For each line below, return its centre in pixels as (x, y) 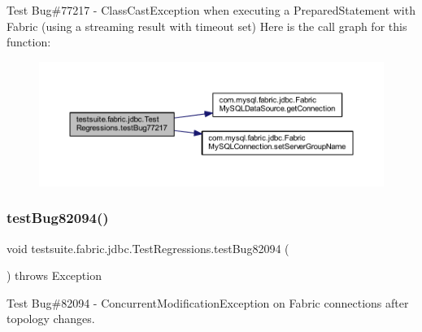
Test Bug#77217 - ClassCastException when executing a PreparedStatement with (211, 10)
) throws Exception (54, 275)
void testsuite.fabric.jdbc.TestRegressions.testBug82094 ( (148, 248)
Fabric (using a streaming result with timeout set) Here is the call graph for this (207, 26)
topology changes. (51, 319)
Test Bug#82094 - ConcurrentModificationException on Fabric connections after (208, 302)
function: (29, 42)
